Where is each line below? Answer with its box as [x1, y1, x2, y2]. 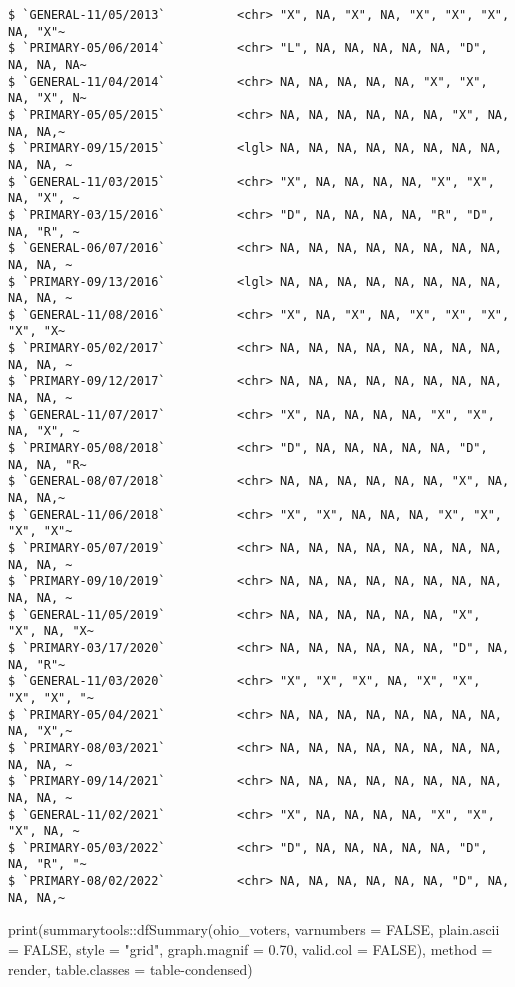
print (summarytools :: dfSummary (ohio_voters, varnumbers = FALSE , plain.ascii [8, 919, 500, 940]
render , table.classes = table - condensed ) [8, 958, 253, 979]
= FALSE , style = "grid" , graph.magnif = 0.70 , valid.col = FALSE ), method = [8, 939, 493, 960]
